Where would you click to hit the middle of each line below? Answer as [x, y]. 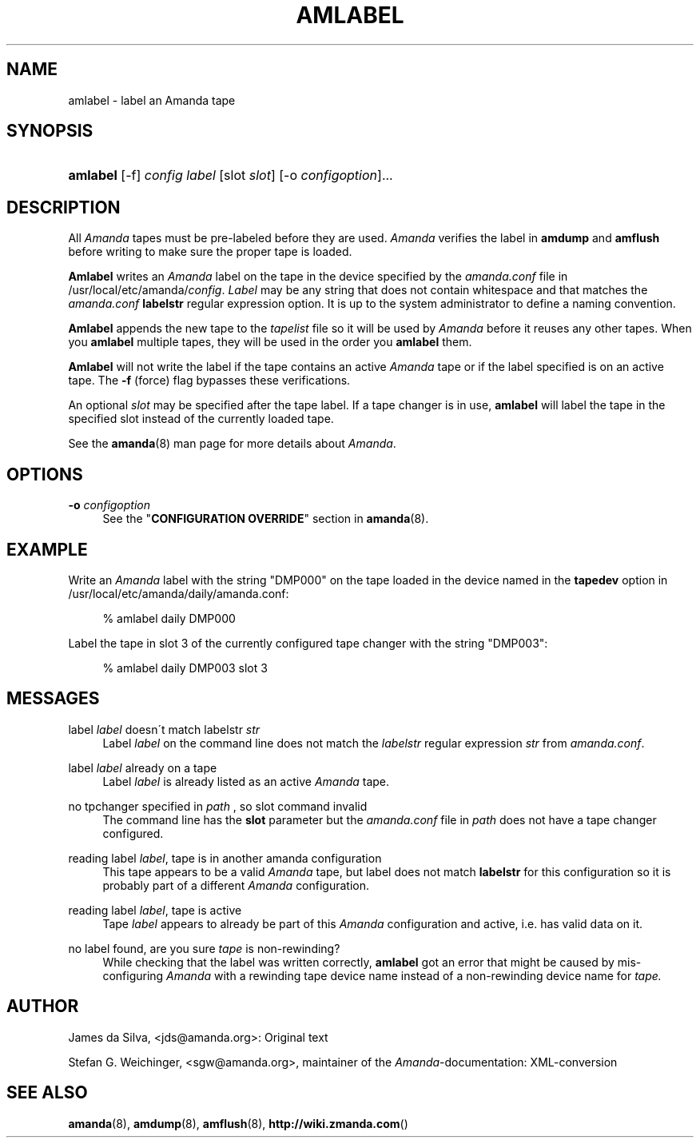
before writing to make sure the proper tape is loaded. [210, 252]
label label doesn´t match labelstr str [164, 729]
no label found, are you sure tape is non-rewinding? [204, 948]
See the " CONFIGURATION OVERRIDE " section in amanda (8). [266, 519]
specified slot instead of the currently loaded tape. [201, 419]
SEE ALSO [47, 1093]
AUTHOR [43, 1006]
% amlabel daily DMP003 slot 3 [185, 668]
